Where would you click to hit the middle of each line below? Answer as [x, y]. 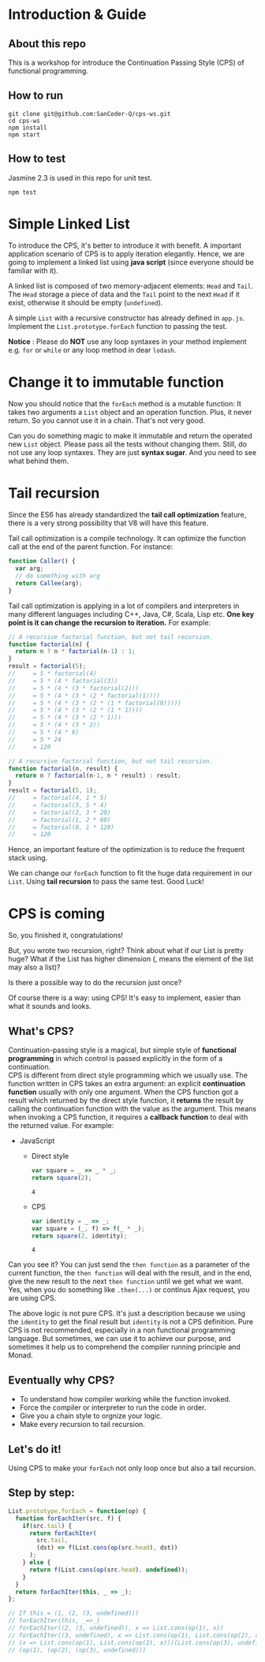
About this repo [47, 44]
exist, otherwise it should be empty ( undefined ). [86, 303]
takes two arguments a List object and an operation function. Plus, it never [130, 413]
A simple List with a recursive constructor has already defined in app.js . [127, 318]
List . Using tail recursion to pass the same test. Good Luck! [106, 882]
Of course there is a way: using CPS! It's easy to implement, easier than [125, 998]
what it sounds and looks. [50, 1007]
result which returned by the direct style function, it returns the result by [126, 1100]
